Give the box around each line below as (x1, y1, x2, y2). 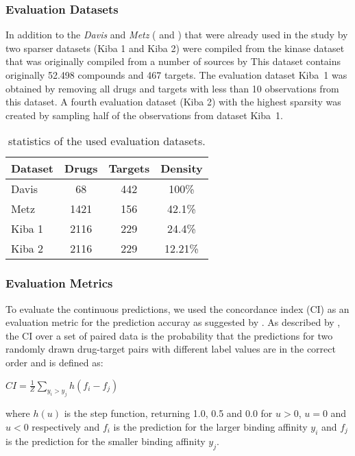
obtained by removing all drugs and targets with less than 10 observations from (5, 81, 339, 95)
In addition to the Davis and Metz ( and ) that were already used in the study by (5, 27, 348, 42)
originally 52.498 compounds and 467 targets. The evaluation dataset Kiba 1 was (5, 68, 347, 81)
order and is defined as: (5, 355, 103, 369)
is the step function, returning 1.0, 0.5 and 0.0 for (64, 406, 273, 420)
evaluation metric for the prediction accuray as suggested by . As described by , (5, 315, 341, 329)
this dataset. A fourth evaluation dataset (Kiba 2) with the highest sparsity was (5, 94, 341, 109)
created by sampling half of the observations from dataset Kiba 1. (5, 107, 283, 122)
